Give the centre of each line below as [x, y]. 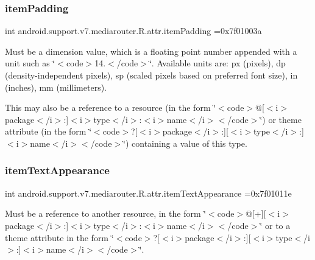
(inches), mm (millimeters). [56, 87]
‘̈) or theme [281, 119]
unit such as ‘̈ [30, 63]
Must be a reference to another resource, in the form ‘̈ [106, 213]
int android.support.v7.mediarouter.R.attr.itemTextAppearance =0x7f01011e [148, 193]
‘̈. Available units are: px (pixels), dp [217, 63]
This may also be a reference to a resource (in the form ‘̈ [111, 107]
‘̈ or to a [275, 225]
